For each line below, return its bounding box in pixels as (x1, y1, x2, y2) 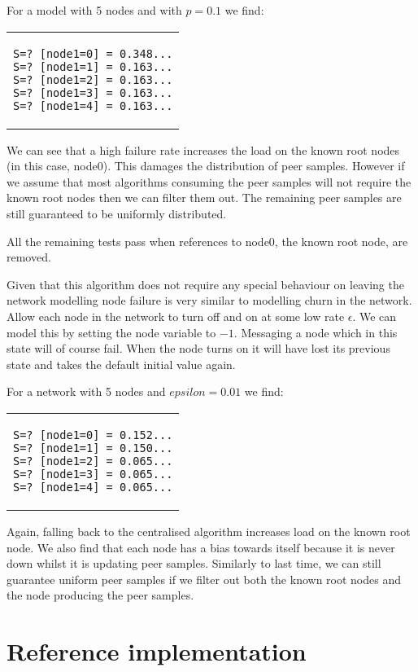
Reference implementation (7, 635, 307, 668)
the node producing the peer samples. (7, 586, 194, 604)
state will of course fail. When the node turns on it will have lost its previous (7, 340, 390, 357)
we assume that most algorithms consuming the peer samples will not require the (7, 173, 411, 190)
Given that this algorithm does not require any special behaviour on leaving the (7, 275, 404, 292)
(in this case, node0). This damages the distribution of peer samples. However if (7, 157, 405, 174)
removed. (7, 248, 51, 266)
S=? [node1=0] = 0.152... (13, 428, 173, 441)
